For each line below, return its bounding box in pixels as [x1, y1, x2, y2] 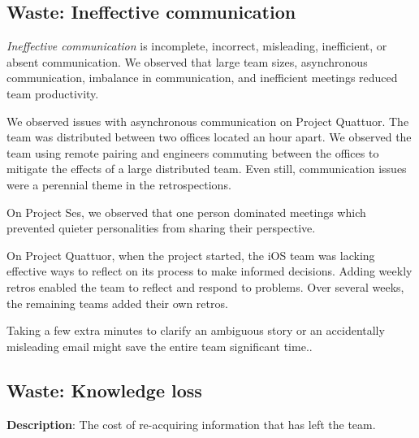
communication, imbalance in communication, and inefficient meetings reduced [6, 69, 398, 86]
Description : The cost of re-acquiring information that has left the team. [6, 415, 376, 432]
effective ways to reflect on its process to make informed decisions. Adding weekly [6, 262, 413, 280]
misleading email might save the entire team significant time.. [6, 337, 313, 354]
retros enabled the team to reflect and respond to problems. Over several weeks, [6, 278, 404, 295]
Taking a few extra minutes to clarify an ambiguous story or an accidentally [6, 322, 385, 339]
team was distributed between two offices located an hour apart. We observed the [6, 128, 412, 145]
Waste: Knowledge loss [6, 377, 202, 402]
